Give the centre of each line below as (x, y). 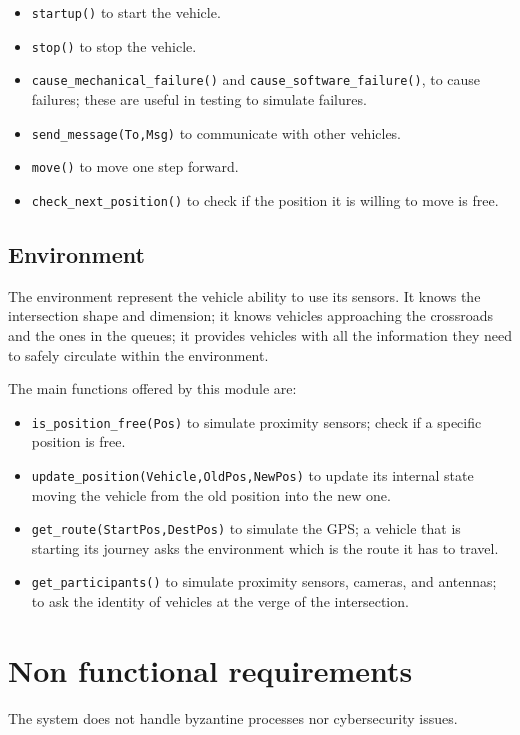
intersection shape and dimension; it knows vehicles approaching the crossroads (250, 315)
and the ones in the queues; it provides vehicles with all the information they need (260, 334)
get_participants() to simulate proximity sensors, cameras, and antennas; (264, 581)
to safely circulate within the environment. (138, 354)
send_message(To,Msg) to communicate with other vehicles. (216, 132)
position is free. (78, 441)
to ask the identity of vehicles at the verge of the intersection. (220, 601)
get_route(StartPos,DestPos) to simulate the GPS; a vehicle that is (246, 528)
